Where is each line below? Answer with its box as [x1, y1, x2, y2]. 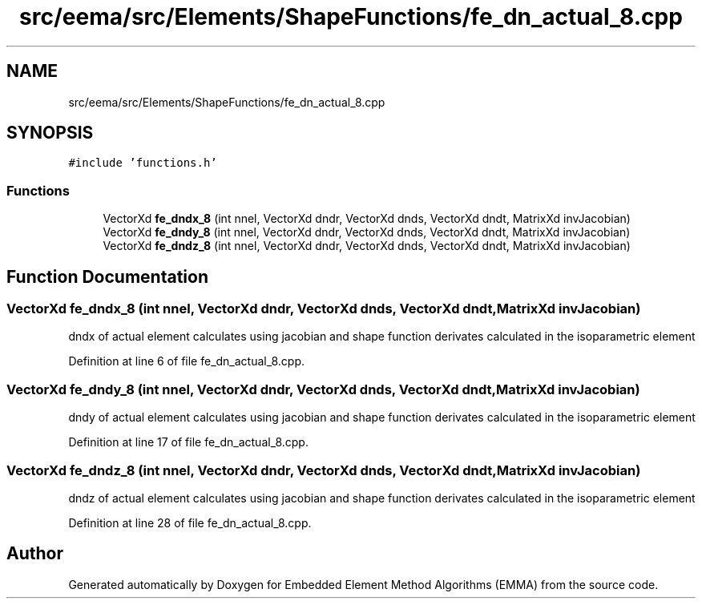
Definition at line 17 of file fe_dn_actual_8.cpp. [68, 435, 309, 450]
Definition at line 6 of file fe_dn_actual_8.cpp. [68, 354, 305, 369]
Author [6, 543, 63, 564]
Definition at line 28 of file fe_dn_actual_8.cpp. [68, 515, 312, 530]
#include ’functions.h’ [68, 156, 217, 170]
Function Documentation [6, 266, 208, 287]
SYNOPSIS [6, 123, 94, 143]
